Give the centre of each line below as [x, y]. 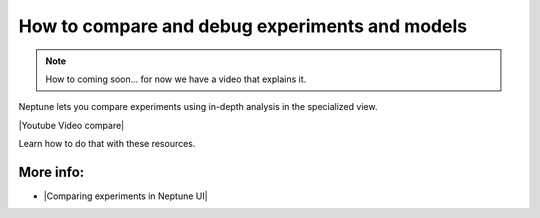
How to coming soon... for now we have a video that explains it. [176, 79]
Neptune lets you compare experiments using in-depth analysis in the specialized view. [198, 107]
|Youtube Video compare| [71, 125]
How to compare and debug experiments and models [243, 26]
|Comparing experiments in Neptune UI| [126, 196]
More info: [51, 171]
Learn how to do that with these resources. [107, 144]
